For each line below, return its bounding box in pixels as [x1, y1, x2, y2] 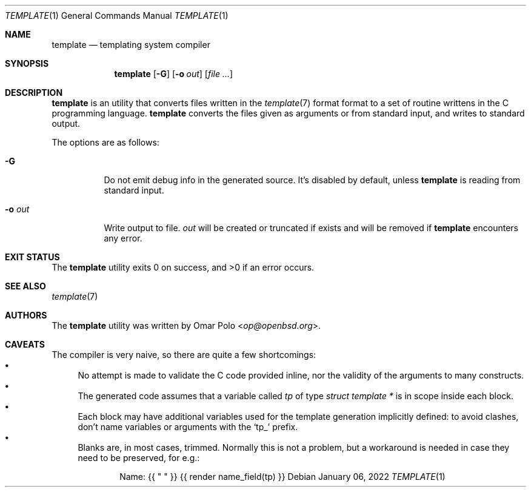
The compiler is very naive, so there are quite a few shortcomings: [52, 349, 316, 360]
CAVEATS [5, 339, 45, 349]
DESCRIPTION [5, 87, 63, 98]
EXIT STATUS [5, 252, 60, 262]
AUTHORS [5, 310, 47, 320]
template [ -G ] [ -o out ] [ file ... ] [114, 69, 233, 79]
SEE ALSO [5, 281, 46, 291]
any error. [104, 233, 142, 243]
